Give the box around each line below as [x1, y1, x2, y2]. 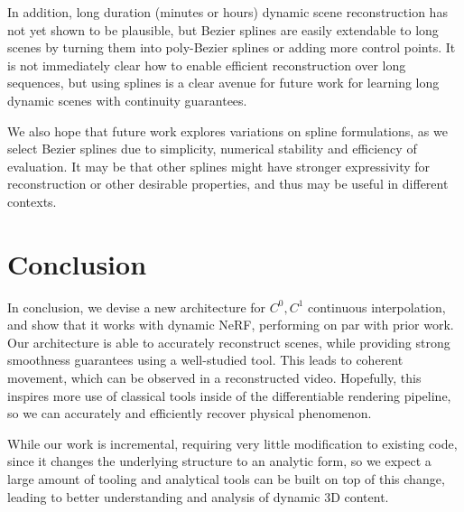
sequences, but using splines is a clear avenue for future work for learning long [7, 73, 440, 92]
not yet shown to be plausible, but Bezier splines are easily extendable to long [7, 20, 439, 39]
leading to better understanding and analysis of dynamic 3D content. [7, 487, 389, 506]
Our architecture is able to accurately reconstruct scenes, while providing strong [7, 332, 450, 351]
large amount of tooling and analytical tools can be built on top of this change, [7, 470, 445, 488]
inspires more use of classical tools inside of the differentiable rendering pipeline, [7, 386, 451, 405]
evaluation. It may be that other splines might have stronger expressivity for [7, 156, 431, 175]
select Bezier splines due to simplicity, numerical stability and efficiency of [7, 139, 417, 158]
